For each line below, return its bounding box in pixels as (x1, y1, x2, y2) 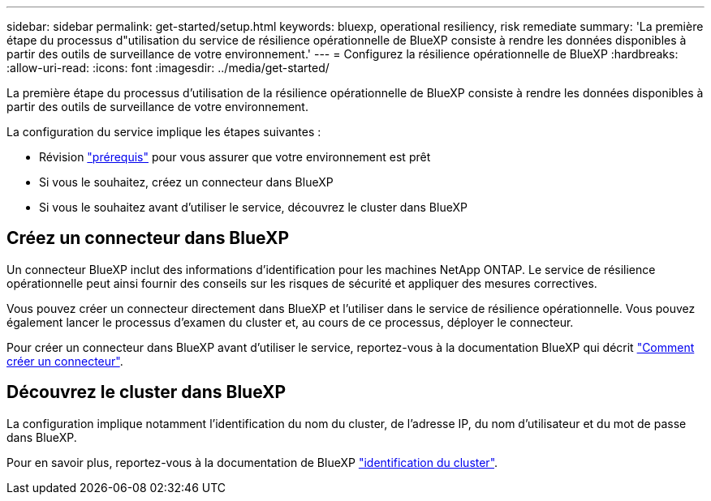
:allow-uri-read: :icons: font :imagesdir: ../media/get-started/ (6, 61, 330, 75)
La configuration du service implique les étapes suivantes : (6, 125, 321, 139)
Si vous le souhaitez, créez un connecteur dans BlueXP (39, 175, 334, 189)
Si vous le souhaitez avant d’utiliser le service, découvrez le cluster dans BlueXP (39, 200, 468, 214)
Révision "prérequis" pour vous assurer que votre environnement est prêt (39, 150, 431, 164)
